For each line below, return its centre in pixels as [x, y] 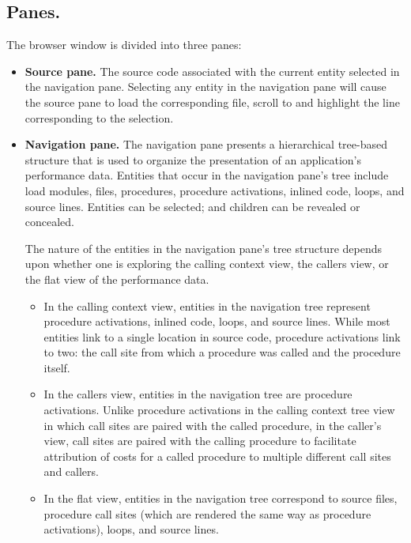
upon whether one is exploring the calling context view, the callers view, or [207, 264]
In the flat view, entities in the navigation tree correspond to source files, [221, 498]
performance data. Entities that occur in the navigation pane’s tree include [207, 175]
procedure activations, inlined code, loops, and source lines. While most [217, 321]
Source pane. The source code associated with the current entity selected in [212, 71]
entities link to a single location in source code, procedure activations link [222, 336]
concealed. [50, 222]
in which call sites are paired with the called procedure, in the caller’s [213, 425]
